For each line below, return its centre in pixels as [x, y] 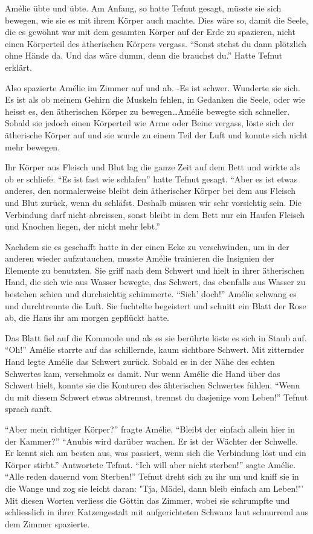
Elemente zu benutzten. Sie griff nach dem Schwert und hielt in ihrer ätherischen [155, 270]
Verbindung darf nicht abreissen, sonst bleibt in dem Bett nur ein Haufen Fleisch [155, 214]
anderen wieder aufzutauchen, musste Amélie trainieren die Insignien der [140, 258]
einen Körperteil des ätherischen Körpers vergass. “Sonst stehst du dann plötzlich [156, 43]
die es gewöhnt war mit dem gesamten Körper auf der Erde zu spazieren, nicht [150, 32]
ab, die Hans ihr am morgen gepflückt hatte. [87, 317]
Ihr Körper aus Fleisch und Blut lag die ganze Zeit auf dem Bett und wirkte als [153, 167]
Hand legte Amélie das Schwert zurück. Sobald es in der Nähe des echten [140, 362]
